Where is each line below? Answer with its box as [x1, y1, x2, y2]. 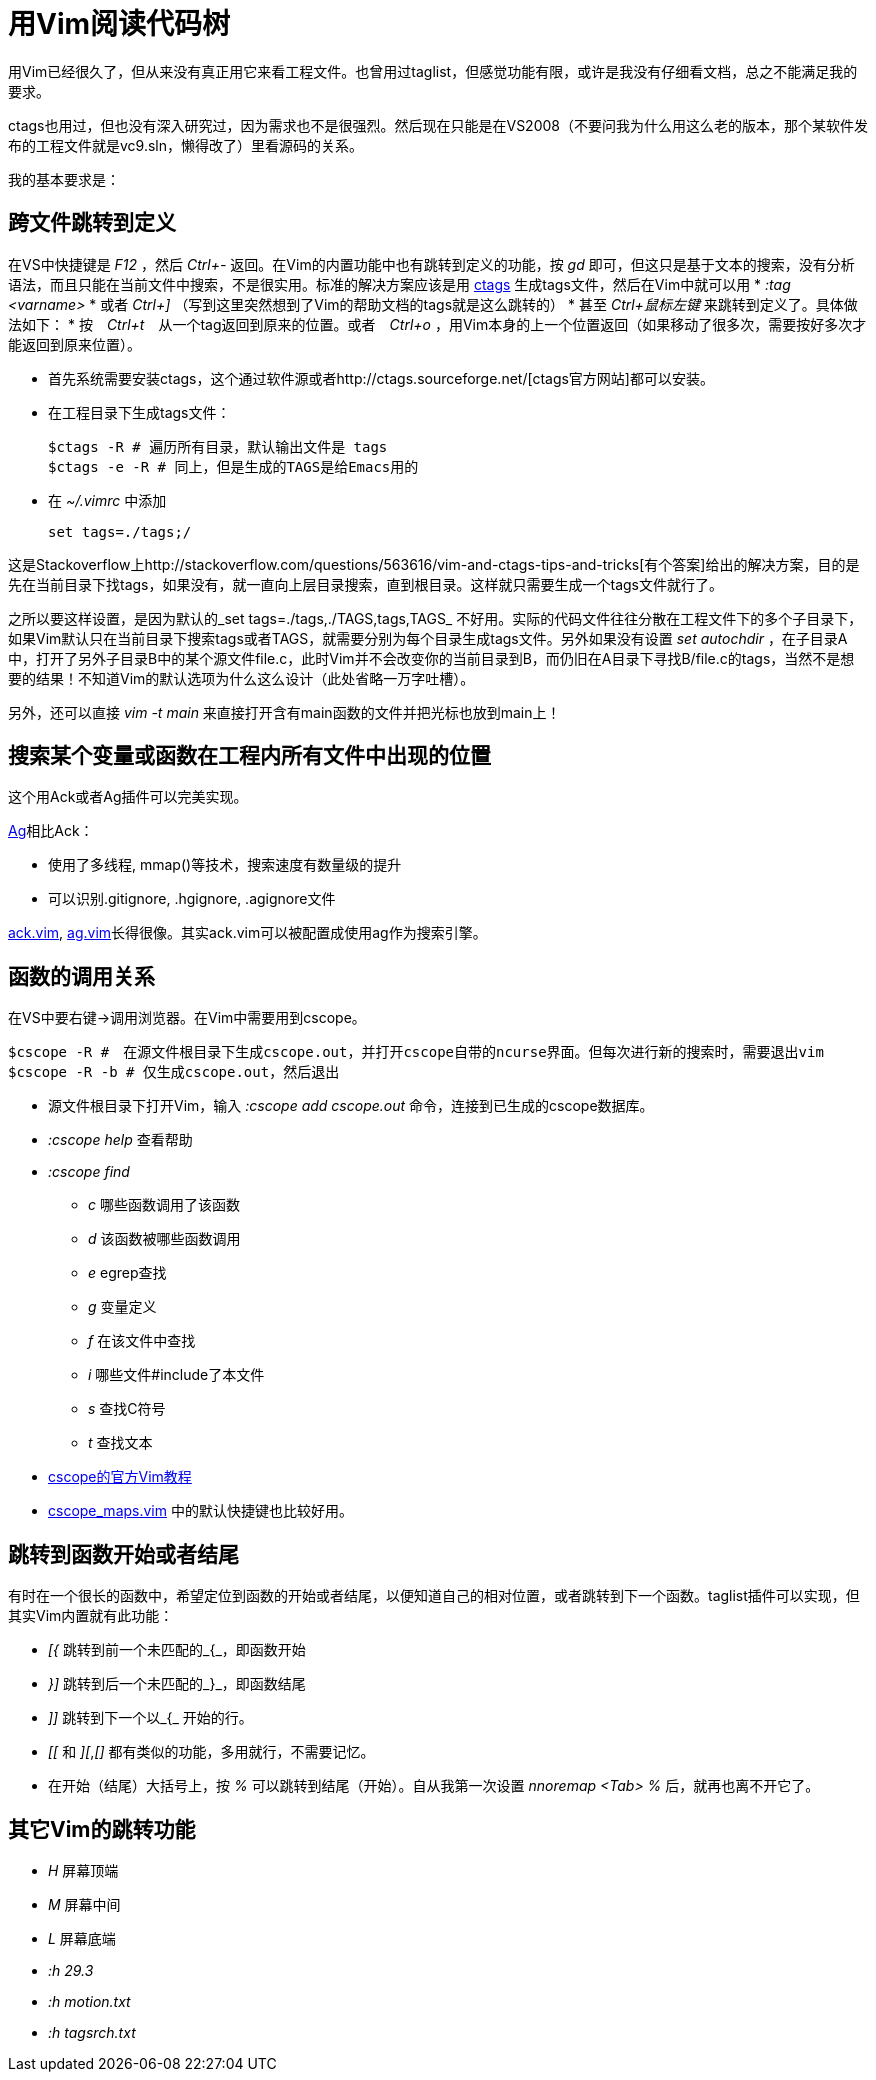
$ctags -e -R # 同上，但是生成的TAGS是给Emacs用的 [48, 458, 419, 475]
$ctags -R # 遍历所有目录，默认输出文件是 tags [48, 438, 388, 455]
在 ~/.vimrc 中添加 [48, 491, 167, 509]
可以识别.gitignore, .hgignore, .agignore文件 [48, 890, 336, 908]
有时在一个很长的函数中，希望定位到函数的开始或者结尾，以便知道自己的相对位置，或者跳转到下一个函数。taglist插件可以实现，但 [8, 1587, 860, 1605]
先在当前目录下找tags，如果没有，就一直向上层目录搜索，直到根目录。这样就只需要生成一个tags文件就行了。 [8, 575, 723, 593]
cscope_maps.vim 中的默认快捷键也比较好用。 [48, 1502, 353, 1520]
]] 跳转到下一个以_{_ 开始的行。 [48, 1709, 253, 1727]
